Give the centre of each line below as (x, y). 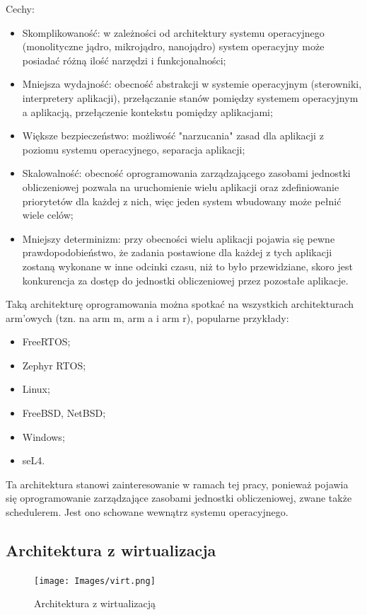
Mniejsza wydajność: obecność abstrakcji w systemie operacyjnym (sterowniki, (192, 84)
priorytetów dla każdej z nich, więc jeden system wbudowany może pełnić (182, 201)
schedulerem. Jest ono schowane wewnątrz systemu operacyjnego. (147, 512)
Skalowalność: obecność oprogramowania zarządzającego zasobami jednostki (186, 173)
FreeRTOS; (46, 341)
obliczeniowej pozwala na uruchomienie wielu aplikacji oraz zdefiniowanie (181, 186)
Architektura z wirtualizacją (95, 603)
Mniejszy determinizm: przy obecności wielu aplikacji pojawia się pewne (179, 238)
